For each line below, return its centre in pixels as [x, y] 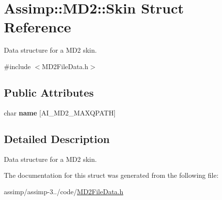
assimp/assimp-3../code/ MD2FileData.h [64, 191]
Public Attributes [49, 92]
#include [17, 66]
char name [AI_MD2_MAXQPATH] [60, 112]
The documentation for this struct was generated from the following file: [111, 175]
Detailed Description [57, 138]
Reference [38, 27]
